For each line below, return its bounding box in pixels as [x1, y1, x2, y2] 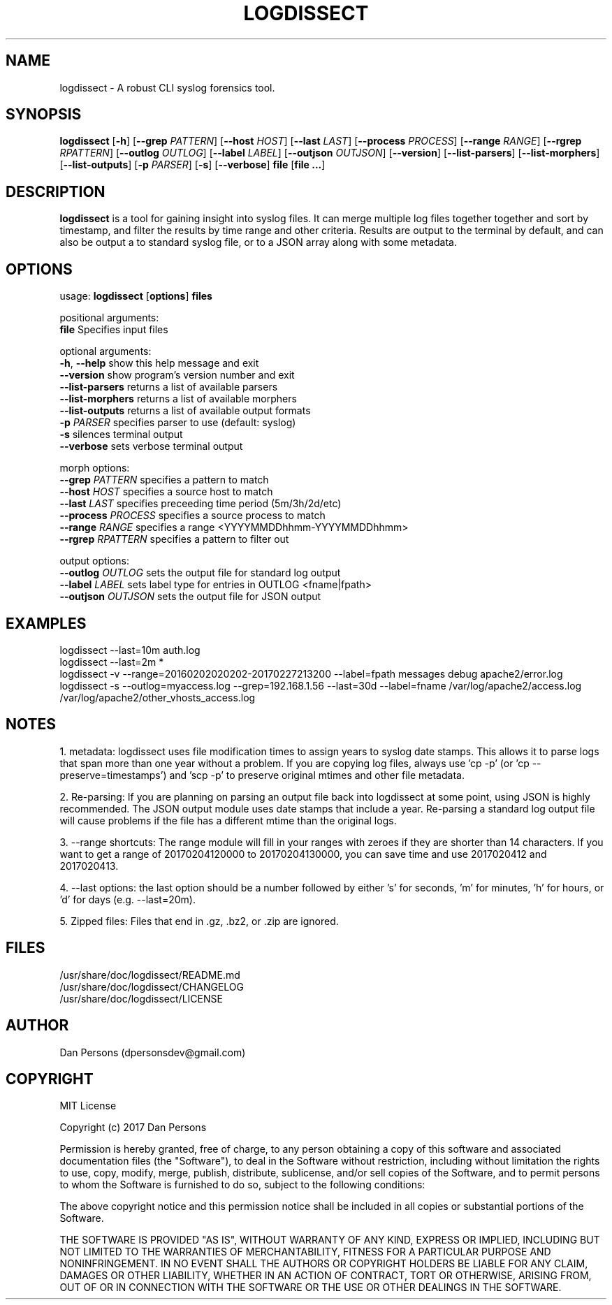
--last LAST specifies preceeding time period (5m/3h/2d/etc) [59, 497, 342, 510]
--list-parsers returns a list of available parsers [59, 381, 278, 393]
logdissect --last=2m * [59, 655, 164, 668]
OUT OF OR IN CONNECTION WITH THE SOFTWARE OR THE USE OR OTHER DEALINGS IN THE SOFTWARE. [59, 1281, 562, 1294]
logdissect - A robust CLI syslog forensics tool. [59, 81, 275, 94]
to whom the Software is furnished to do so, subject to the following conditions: [59, 1179, 425, 1191]
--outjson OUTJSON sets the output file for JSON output [59, 590, 321, 603]
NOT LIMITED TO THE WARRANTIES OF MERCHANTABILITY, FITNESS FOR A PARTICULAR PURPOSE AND [59, 1246, 551, 1258]
